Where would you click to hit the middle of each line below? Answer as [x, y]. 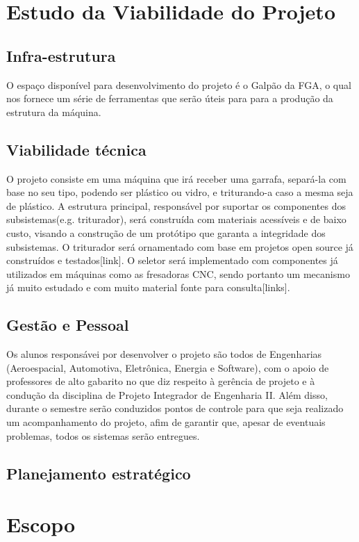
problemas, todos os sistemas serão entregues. [103, 435]
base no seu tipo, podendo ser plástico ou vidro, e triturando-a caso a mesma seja [180, 192]
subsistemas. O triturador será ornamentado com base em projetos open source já [180, 246]
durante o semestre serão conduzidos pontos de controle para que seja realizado [175, 408]
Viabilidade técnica [76, 149]
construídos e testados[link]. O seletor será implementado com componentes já [172, 260]
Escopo [41, 524]
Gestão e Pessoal [68, 325]
